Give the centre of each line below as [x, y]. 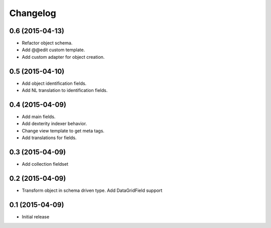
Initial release [36, 216]
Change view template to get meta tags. [63, 131]
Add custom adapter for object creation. [63, 57]
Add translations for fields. [49, 138]
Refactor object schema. [47, 43]
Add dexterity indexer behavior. [54, 124]
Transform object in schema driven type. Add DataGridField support [92, 190]
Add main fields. [39, 117]
